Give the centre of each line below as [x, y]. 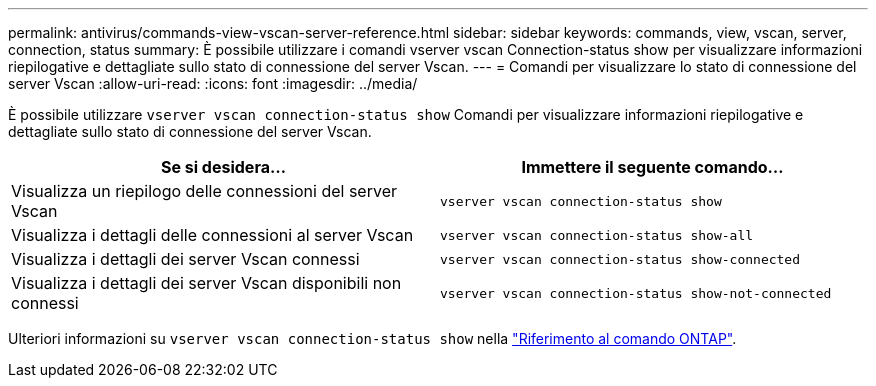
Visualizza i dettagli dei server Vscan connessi [185, 259]
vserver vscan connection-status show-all [597, 235]
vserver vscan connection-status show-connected [620, 259]
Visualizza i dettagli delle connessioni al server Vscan [212, 235]
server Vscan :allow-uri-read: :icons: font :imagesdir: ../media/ [213, 83]
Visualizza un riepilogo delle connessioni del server [204, 191]
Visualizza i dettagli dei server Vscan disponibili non [206, 283]
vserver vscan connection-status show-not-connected [636, 293]
